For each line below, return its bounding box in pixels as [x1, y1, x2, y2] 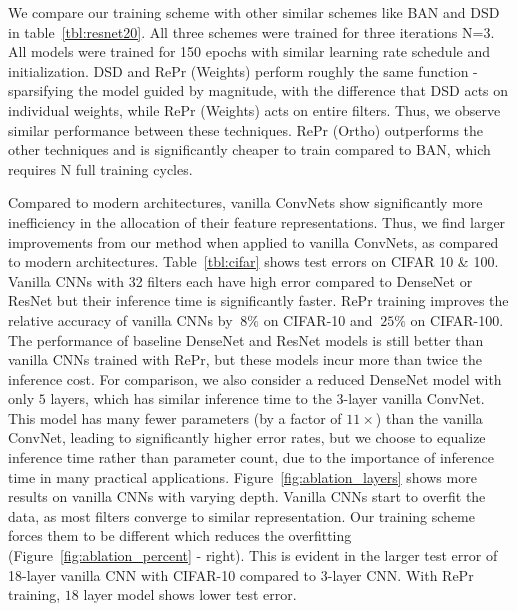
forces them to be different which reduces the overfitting [8, 525, 352, 546]
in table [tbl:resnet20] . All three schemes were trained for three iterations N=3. [8, 21, 495, 42]
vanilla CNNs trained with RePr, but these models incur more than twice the [8, 349, 483, 370]
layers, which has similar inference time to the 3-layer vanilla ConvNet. [50, 388, 485, 409]
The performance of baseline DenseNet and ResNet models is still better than [8, 329, 484, 350]
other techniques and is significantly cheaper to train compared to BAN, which [8, 139, 491, 160]
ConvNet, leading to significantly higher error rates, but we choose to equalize [8, 427, 486, 448]
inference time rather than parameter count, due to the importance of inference [8, 447, 494, 468]
